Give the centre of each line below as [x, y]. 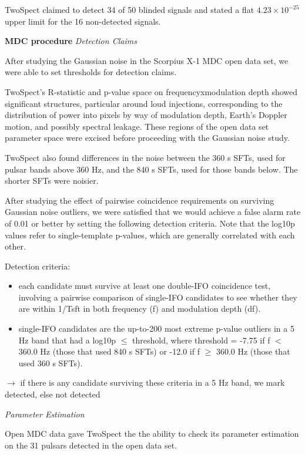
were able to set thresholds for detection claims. [91, 72]
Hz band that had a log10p [67, 340]
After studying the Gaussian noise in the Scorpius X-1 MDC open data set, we [147, 60]
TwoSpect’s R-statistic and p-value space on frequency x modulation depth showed [151, 91]
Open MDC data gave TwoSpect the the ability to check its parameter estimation [152, 434]
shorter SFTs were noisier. [52, 181]
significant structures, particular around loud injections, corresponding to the [144, 103]
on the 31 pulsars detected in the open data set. [91, 445]
